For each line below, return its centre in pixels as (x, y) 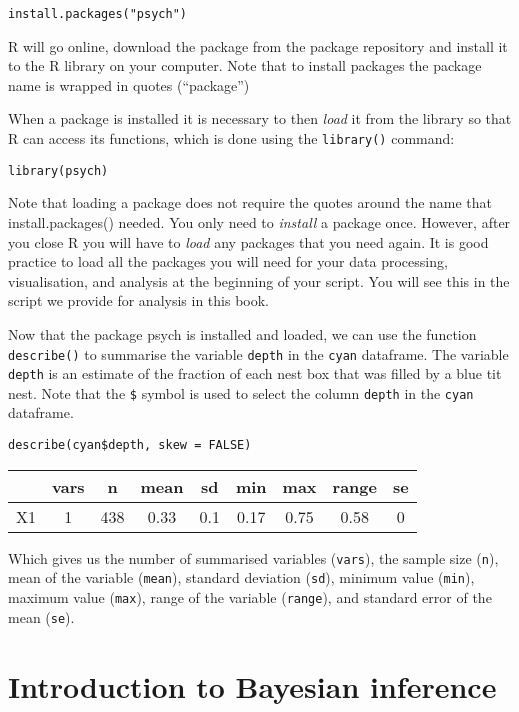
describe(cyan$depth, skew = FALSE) (130, 445)
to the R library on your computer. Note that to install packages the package (245, 65)
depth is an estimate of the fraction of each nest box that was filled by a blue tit (255, 373)
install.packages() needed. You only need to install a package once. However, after (259, 221)
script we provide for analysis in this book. (139, 300)
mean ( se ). (41, 616)
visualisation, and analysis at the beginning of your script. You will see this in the (259, 280)
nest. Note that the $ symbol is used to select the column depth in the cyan (241, 392)
